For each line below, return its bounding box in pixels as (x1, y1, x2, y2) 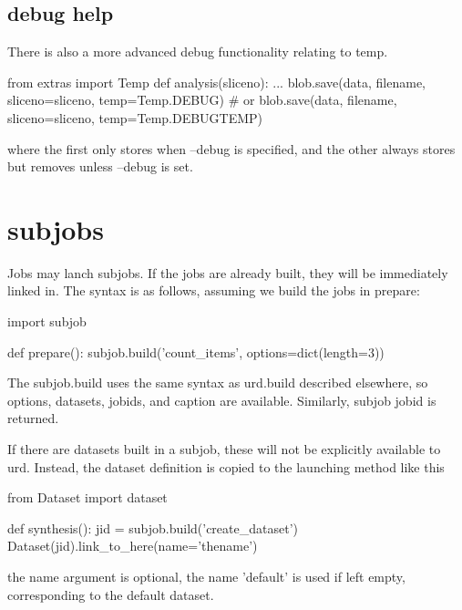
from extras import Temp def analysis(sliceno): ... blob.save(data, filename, (7, 72, 426, 91)
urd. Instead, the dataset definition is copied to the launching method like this (7, 457, 445, 476)
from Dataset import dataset (7, 488, 168, 507)
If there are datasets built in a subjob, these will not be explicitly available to (7, 439, 441, 459)
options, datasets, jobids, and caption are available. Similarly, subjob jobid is (7, 390, 436, 409)
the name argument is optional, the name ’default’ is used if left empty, (7, 567, 406, 586)
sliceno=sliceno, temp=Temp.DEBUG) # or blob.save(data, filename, (7, 90, 397, 109)
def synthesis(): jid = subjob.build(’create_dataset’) (7, 518, 298, 537)
